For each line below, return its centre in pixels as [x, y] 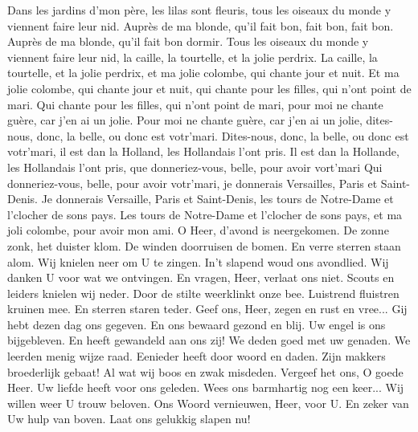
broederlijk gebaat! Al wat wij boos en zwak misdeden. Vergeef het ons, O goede [205, 371]
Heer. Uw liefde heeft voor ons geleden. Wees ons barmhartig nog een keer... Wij [206, 387]
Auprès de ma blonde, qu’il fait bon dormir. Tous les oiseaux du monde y [188, 41]
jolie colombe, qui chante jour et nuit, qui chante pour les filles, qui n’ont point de [209, 88]
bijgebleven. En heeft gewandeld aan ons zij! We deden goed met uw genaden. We [209, 340]
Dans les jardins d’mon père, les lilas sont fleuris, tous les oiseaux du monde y [199, 10]
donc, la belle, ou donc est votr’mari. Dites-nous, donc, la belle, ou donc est [223, 135]
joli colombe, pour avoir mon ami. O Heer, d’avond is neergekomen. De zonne [198, 230]
